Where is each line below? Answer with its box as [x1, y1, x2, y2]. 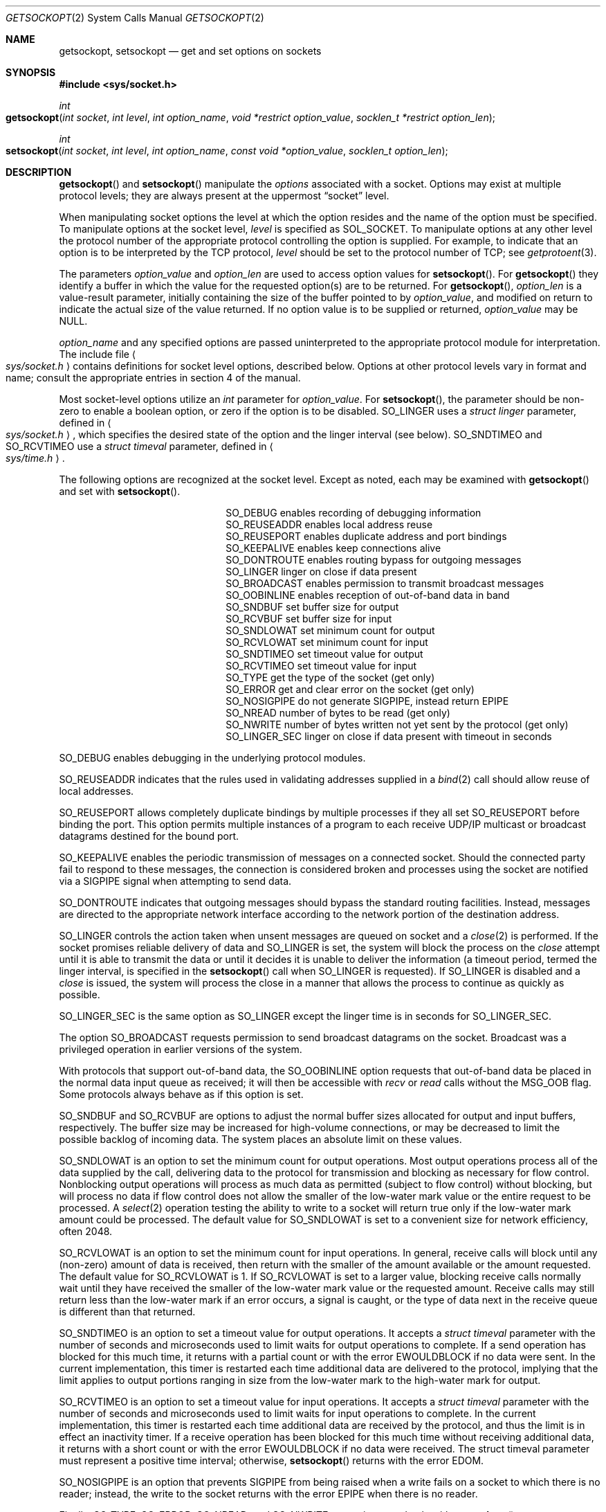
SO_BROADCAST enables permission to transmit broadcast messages [226, 577, 544, 589]
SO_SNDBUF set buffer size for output [226, 601, 399, 613]
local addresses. [59, 785, 134, 797]
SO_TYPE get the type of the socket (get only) [226, 672, 435, 683]
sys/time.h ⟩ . [6, 452, 65, 464]
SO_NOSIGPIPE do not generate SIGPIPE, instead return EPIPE [226, 695, 509, 707]
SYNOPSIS [6, 66, 56, 78]
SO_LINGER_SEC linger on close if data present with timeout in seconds [226, 730, 552, 742]
